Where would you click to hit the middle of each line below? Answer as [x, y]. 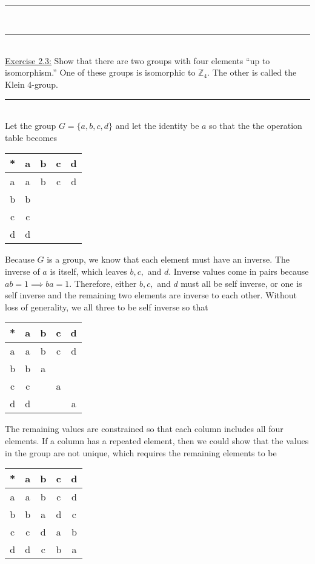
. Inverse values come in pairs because [239, 271]
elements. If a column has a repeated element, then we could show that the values [157, 440]
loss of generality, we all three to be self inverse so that [107, 307]
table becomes [31, 137]
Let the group [31, 126]
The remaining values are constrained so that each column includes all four [144, 429]
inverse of [22, 271]
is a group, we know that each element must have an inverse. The [168, 259]
